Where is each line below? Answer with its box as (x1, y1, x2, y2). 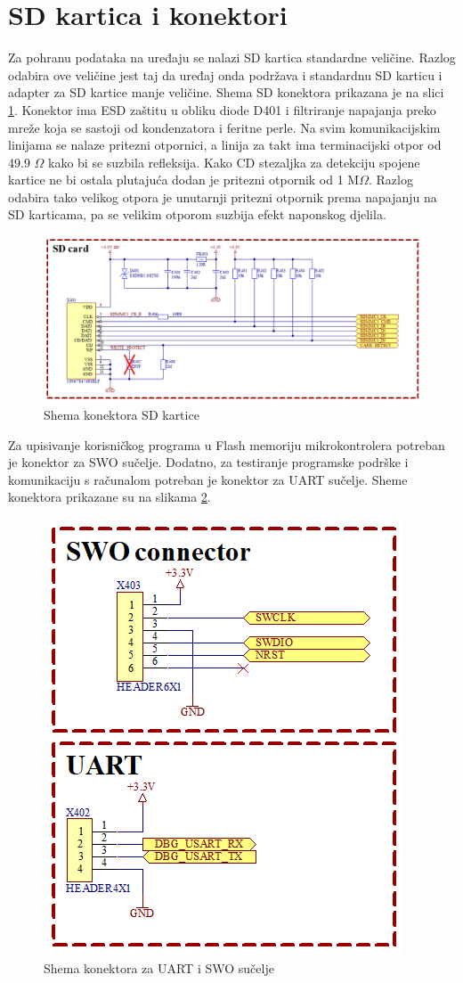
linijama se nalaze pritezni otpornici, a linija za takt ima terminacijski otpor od (8, 135, 442, 154)
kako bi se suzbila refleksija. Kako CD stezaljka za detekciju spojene (48, 152, 420, 171)
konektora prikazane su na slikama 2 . (8, 487, 211, 506)
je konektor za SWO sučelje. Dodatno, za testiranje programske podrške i (8, 453, 409, 471)
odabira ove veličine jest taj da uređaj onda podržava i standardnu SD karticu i (8, 65, 443, 84)
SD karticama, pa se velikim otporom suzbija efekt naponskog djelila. (8, 205, 386, 224)
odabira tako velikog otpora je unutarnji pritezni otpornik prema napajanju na (8, 187, 437, 206)
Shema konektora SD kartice (44, 405, 199, 423)
